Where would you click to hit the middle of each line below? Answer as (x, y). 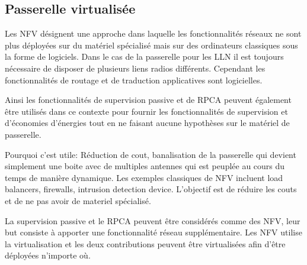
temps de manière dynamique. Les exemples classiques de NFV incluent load (144, 177)
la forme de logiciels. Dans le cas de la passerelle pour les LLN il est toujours (144, 56)
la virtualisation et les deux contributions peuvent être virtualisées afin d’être (145, 243)
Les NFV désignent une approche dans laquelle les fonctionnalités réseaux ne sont (153, 33)
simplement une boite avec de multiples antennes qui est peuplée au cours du (145, 166)
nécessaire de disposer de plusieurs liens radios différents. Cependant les (135, 68)
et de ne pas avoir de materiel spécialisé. (78, 200)
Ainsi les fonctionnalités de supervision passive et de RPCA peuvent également (148, 100)
